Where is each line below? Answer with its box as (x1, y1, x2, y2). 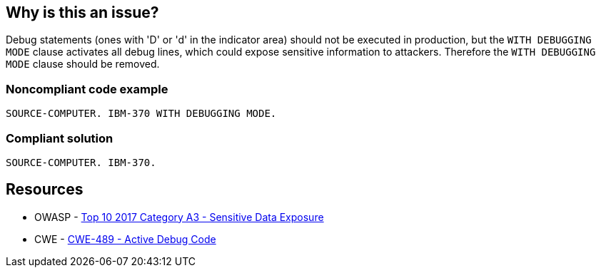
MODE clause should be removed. (6, 58, 160, 71)
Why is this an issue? (6, 4, 159, 21)
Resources (6, 180, 84, 199)
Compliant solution (6, 130, 113, 145)
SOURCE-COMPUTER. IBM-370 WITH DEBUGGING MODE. (6, 108, 277, 120)
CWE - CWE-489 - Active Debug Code (34, 232, 216, 245)
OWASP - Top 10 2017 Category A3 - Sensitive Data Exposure (34, 210, 324, 223)
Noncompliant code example (6, 81, 168, 96)
